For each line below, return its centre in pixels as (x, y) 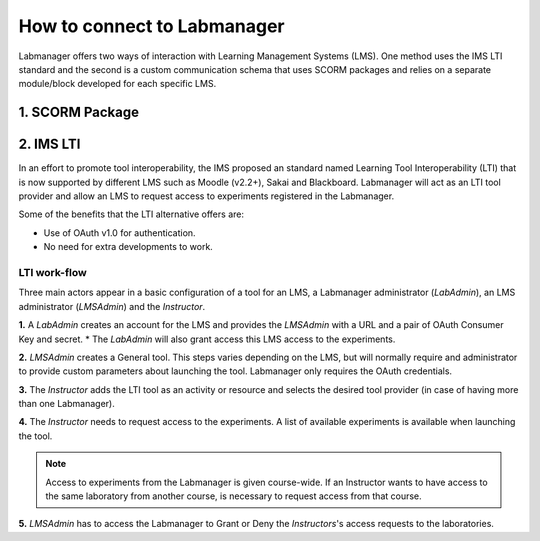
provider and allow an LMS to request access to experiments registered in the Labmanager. (206, 196)
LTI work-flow (52, 272)
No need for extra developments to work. (128, 247)
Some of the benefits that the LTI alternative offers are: (131, 214)
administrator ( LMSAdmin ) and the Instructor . (112, 306)
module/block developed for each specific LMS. (117, 84)
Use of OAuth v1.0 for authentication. (119, 232)
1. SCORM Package (79, 112)
